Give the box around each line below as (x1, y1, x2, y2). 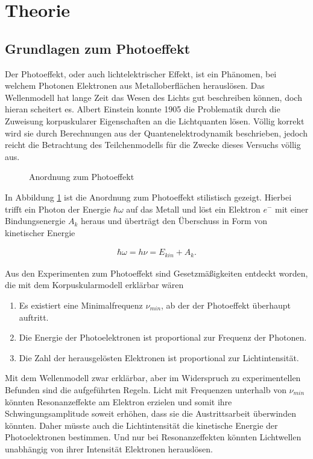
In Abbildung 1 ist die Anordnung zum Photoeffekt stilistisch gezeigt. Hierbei (5, 190, 292, 203)
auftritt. (19, 310, 49, 323)
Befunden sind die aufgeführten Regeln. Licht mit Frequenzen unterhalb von (5, 383, 286, 396)
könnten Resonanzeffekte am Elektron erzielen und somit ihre (5, 395, 232, 408)
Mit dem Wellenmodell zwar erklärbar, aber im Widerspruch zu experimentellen (5, 371, 301, 384)
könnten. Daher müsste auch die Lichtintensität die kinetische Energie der (5, 419, 278, 431)
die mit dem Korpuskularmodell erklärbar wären (5, 278, 184, 291)
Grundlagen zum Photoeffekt (5, 39, 191, 57)
